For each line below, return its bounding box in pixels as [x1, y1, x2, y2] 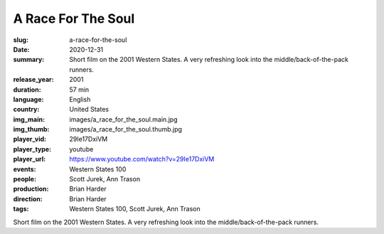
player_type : [13, 144, 52, 153]
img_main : [13, 115, 46, 124]
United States [69, 105, 110, 114]
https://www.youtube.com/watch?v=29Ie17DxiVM [69, 155, 215, 164]
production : [13, 185, 49, 193]
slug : [13, 36, 28, 44]
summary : [13, 55, 45, 64]
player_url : [13, 155, 46, 164]
